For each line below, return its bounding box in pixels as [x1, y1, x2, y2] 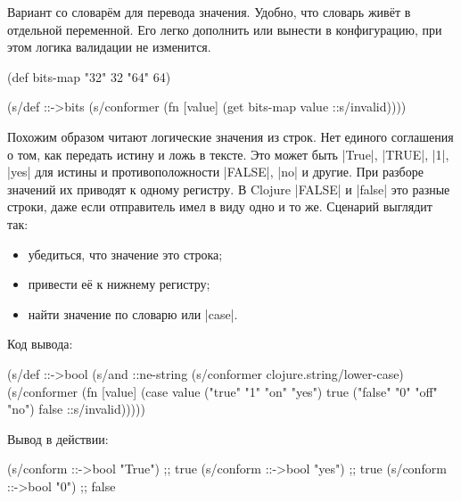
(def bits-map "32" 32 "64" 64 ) [7, 67, 171, 86]
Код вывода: [7, 334, 73, 353]
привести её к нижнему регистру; [28, 275, 210, 293]
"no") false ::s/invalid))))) [7, 399, 145, 418]
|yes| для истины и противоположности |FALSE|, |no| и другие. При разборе [7, 162, 424, 181]
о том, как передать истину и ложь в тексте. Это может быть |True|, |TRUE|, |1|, [7, 144, 449, 163]
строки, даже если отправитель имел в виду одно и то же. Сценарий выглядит [7, 197, 432, 216]
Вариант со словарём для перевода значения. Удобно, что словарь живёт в [7, 3, 411, 21]
